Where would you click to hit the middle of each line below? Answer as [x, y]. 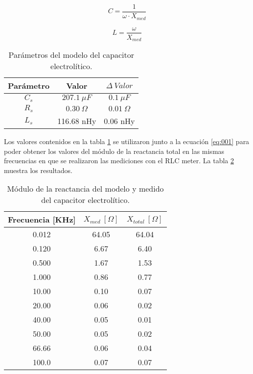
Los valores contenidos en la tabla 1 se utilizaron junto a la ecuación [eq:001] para [127, 141]
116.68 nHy [77, 121]
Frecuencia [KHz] [42, 220]
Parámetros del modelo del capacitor [71, 55]
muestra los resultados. [38, 170]
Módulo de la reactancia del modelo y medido [85, 189]
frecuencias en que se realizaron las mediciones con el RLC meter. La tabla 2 [119, 161]
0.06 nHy [119, 121]
